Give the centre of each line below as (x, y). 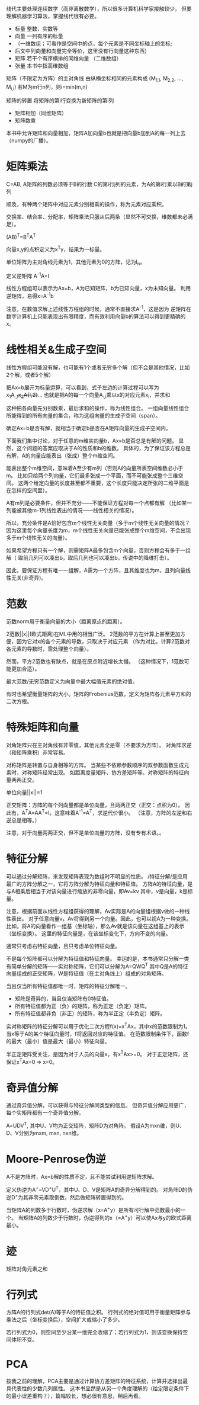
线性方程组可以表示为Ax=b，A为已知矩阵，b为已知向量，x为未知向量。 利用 (99, 288)
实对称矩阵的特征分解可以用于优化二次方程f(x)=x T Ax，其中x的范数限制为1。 (98, 1026)
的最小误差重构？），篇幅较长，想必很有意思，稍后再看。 (75, 1396)
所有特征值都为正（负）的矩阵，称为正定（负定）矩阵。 (82, 1006)
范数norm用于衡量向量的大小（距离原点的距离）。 (66, 621)
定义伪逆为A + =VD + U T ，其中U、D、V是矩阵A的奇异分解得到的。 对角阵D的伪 (99, 1189)
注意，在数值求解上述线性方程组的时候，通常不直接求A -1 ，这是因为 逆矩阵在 (99, 308)
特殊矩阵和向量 (43, 728)
